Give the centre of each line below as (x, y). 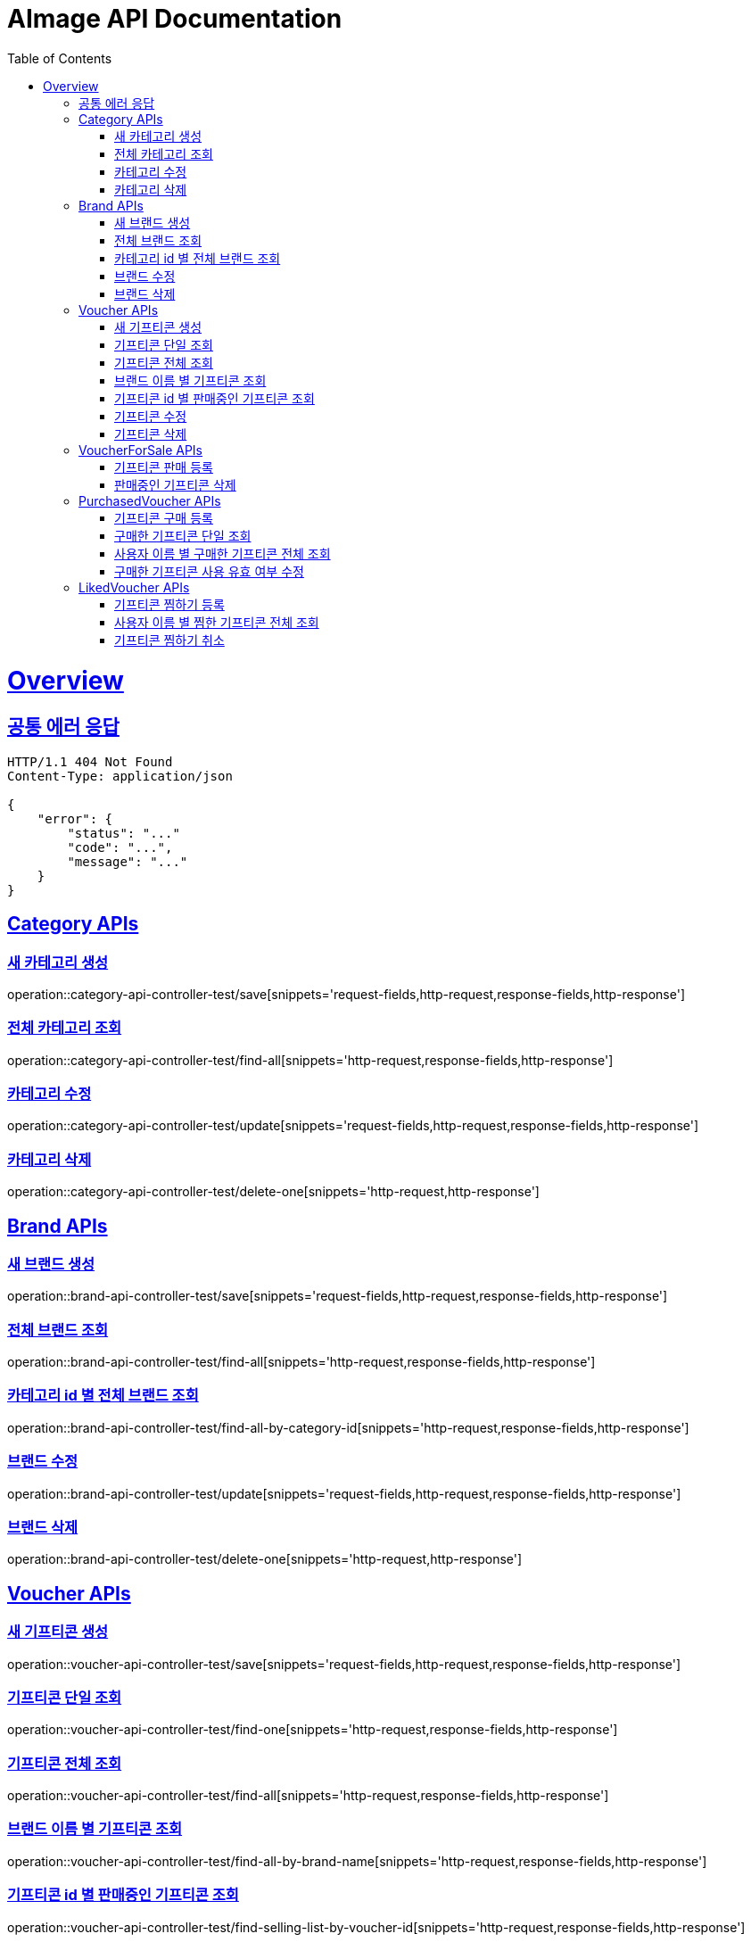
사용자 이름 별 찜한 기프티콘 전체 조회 (217, 622)
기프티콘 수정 (151, 416)
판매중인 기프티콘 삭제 (175, 484)
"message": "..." (128, 861)
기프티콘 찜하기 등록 (169, 604)
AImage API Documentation (175, 19)
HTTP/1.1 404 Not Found (90, 761)
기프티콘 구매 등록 (164, 517)
